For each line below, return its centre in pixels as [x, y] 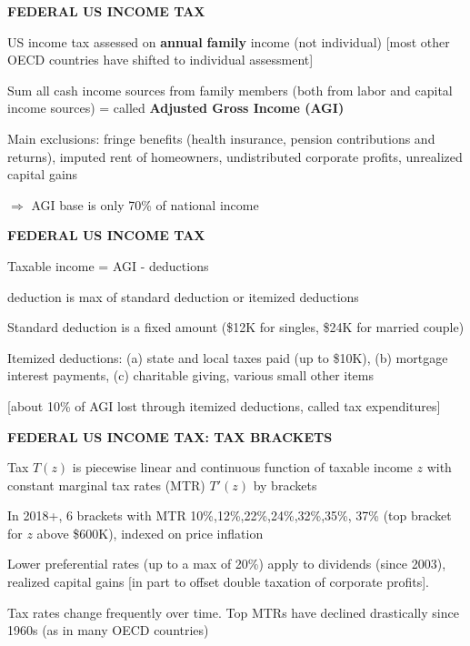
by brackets [285, 484]
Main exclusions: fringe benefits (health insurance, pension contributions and [221, 138]
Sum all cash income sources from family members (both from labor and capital [230, 90]
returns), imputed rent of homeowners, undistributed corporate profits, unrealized [235, 156]
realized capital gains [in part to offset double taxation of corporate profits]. [219, 582]
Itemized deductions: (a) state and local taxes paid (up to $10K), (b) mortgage [228, 357]
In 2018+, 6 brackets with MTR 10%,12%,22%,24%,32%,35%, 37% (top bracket [230, 515]
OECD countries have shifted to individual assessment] [160, 60]
